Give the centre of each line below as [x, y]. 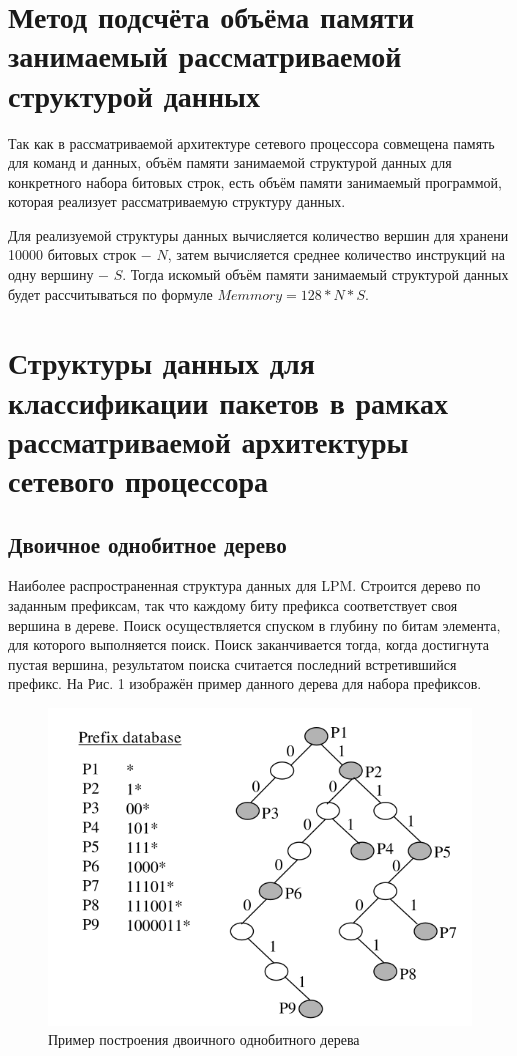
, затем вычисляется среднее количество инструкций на [336, 254]
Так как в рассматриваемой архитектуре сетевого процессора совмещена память [251, 142]
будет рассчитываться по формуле [110, 293]
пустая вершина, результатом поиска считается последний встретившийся [232, 663]
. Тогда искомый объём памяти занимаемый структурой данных [315, 274]
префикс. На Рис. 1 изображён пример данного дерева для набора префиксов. [245, 683]
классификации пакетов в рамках [228, 401]
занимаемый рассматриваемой [205, 55]
